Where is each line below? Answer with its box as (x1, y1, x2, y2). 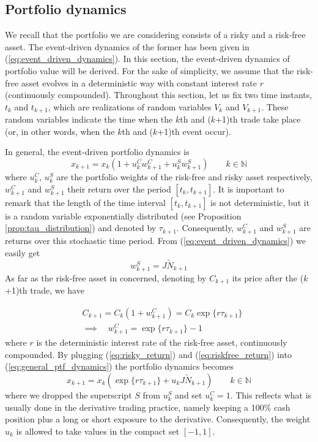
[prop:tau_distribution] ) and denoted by (5, 221, 157, 234)
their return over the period (67, 182, 171, 195)
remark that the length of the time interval (5, 196, 166, 208)
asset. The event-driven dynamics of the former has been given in (5, 40, 250, 53)
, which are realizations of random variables (48, 100, 212, 113)
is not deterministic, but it (210, 196, 310, 208)
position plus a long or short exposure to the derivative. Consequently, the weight (5, 413, 311, 425)
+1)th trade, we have (5, 284, 84, 297)
